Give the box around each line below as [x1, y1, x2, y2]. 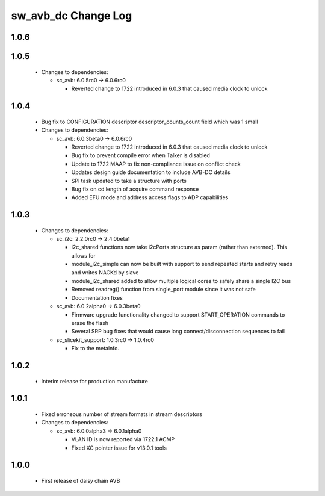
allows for [71, 252, 96, 259]
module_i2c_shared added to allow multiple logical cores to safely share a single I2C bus [71, 277, 291, 285]
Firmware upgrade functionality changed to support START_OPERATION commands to [71, 311, 285, 318]
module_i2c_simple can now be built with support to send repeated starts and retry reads [71, 261, 293, 268]
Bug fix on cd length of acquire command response [71, 185, 199, 193]
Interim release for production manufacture [41, 377, 149, 385]
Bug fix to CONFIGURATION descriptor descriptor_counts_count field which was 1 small [41, 118, 258, 125]
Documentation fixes [71, 294, 123, 301]
